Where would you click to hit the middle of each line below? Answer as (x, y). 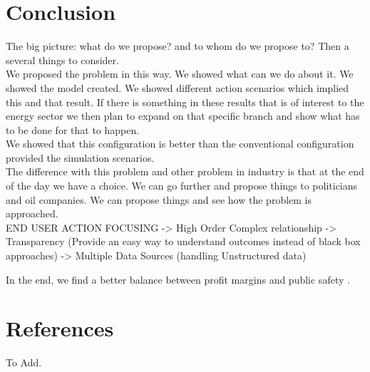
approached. (32, 213)
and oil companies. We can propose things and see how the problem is (159, 199)
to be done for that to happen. (73, 129)
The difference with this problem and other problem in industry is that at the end (185, 171)
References (60, 328)
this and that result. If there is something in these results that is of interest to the (185, 102)
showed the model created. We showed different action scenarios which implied (178, 87)
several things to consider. (62, 60)
